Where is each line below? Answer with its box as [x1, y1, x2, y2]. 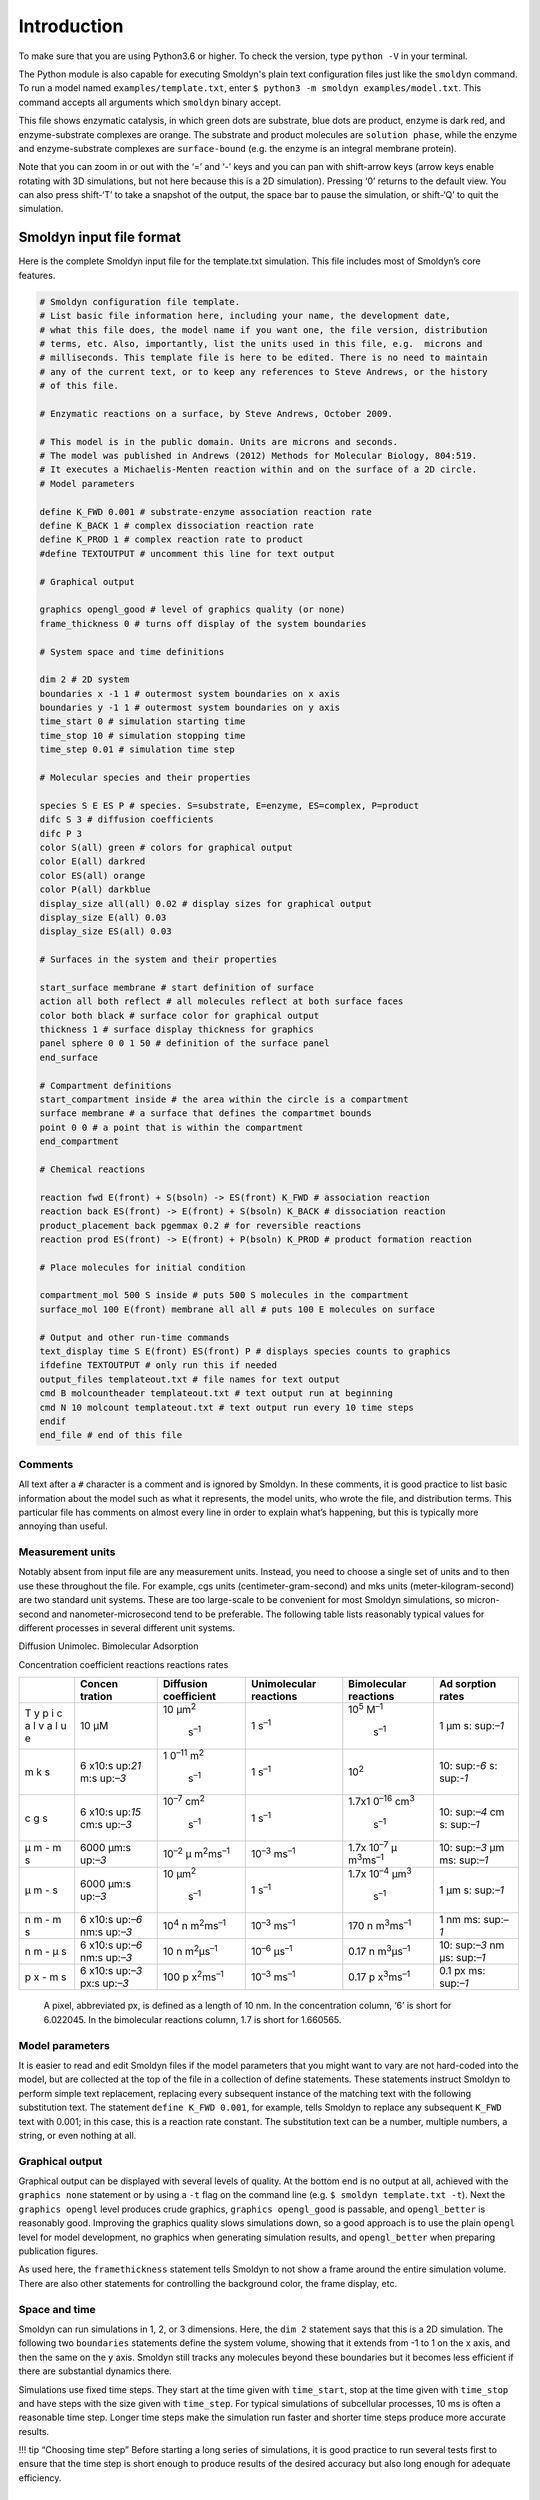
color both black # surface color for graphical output [39, 1010, 320, 1021]
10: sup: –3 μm [438, 1841, 505, 1855]
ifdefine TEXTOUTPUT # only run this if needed [39, 1360, 277, 1371]
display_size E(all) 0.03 [39, 911, 167, 923]
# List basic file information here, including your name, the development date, [39, 310, 452, 322]
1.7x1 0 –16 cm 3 [348, 1793, 415, 1809]
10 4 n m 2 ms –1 [163, 1917, 227, 1933]
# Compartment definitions [39, 1080, 172, 1091]
